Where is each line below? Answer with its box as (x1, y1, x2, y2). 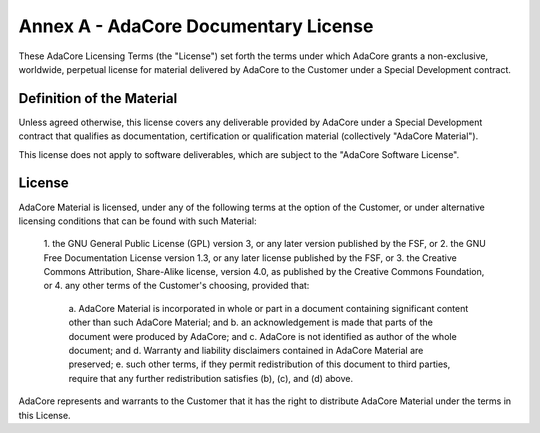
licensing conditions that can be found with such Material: (18, 215, 257, 227)
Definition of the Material (18, 90, 178, 107)
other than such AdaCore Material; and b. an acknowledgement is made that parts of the (68, 316, 434, 329)
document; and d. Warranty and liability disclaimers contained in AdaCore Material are (68, 345, 424, 357)
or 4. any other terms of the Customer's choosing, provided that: (43, 280, 310, 292)
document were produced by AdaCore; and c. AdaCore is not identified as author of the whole (68, 330, 457, 342)
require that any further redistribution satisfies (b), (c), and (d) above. (68, 372, 354, 384)
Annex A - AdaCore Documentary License (18, 15, 374, 37)
